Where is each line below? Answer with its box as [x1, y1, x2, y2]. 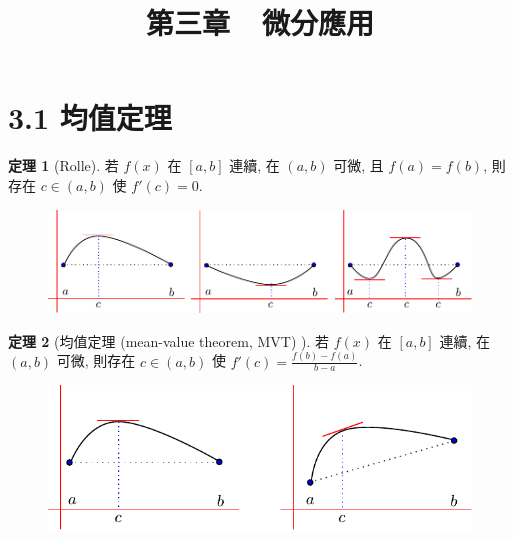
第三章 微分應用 [145, 2, 375, 43]
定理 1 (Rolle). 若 [8, 155, 119, 176]
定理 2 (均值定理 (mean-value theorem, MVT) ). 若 [8, 330, 330, 351]
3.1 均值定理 [8, 97, 172, 138]
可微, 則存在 [56, 350, 136, 371]
